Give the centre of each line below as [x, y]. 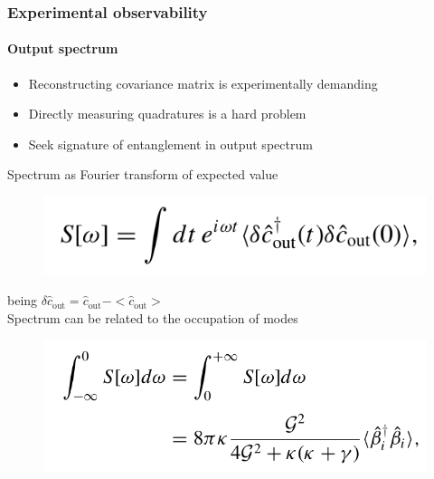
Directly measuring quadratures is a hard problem [167, 114]
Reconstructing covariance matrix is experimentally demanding [203, 83]
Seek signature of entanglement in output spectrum [170, 144]
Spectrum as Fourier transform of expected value [143, 174]
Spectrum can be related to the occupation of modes [153, 317]
